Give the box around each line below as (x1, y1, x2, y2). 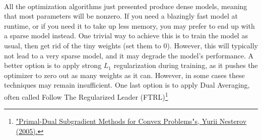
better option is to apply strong (4, 60, 102, 71)
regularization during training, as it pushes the (113, 60, 258, 71)
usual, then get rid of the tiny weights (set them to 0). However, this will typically (4, 40, 258, 50)
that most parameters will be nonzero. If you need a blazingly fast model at (4, 11, 238, 21)
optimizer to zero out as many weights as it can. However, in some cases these (4, 69, 245, 80)
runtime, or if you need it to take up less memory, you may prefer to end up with (4, 20, 255, 31)
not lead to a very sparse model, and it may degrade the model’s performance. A (4, 50, 254, 60)
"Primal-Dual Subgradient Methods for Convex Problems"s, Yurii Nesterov (16, 116, 247, 126)
